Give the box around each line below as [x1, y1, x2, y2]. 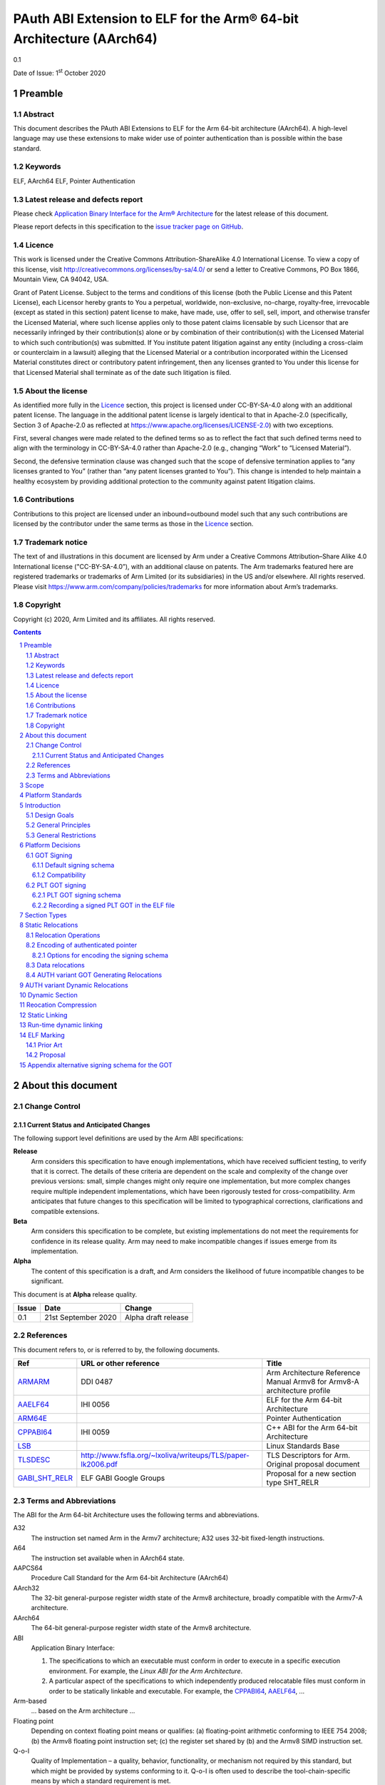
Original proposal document [266, 1459, 360, 1469]
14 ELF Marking [19, 1030, 66, 1039]
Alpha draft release [125, 1312, 189, 1322]
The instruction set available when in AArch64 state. [31, 1554, 185, 1562]
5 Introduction [19, 800, 61, 810]
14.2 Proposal [26, 1050, 66, 1060]
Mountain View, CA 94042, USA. [13, 275, 109, 283]
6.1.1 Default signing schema [32, 861, 115, 870]
